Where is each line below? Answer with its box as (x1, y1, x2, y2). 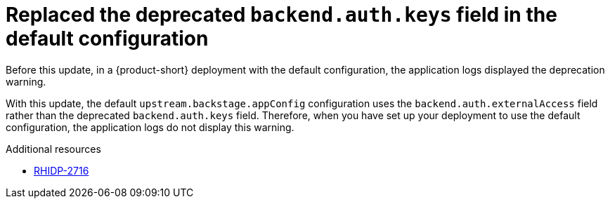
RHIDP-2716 (34, 164, 89, 177)
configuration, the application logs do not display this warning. (6, 121, 294, 133)
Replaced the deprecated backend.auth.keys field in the (6, 3, 557, 27)
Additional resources (6, 142, 101, 155)
